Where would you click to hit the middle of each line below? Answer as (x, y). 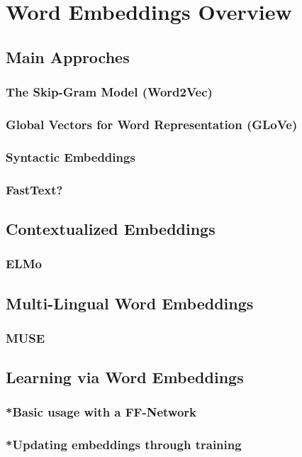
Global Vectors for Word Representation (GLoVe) (152, 124)
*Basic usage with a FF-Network (101, 412)
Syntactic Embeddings (71, 156)
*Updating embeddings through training (124, 445)
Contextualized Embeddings (111, 228)
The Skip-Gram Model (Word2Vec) (109, 92)
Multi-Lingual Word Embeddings (130, 303)
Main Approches (68, 56)
